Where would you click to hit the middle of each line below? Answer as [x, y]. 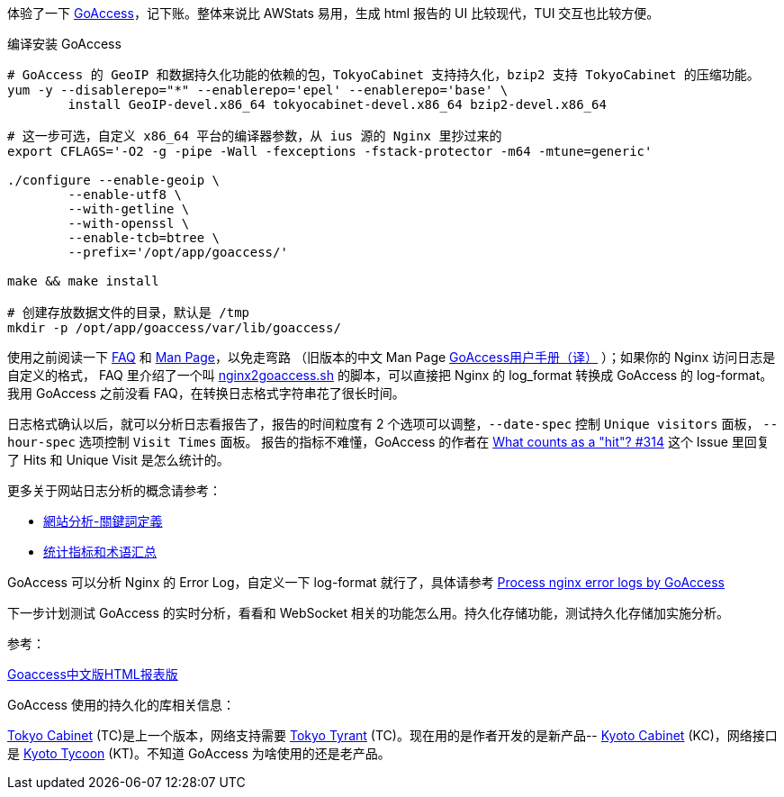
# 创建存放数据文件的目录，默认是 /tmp [129, 312]
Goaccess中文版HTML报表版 [93, 674]
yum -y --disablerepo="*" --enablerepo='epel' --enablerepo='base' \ [258, 90]
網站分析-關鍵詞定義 [103, 521]
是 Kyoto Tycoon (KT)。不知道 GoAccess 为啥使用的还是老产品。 [199, 753]
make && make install [83, 281]
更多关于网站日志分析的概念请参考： [114, 490]
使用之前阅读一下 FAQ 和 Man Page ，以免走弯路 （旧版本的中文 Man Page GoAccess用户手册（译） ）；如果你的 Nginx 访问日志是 [392, 357]
